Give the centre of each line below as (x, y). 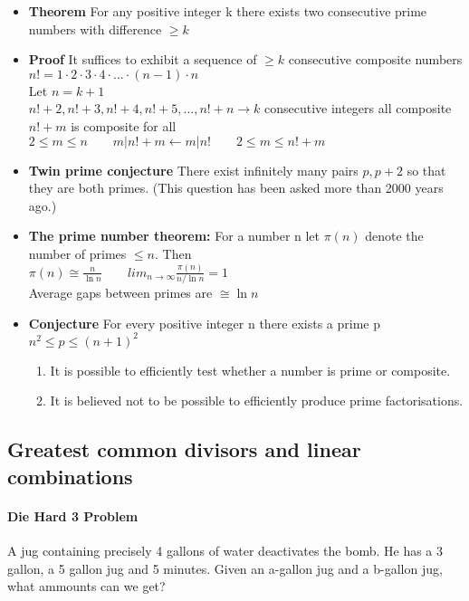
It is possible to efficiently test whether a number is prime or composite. (250, 370)
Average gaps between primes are (120, 293)
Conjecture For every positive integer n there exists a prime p (205, 323)
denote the (394, 236)
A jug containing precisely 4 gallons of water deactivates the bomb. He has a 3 (225, 550)
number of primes (77, 253)
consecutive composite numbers (375, 59)
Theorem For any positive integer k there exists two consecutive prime (228, 11)
